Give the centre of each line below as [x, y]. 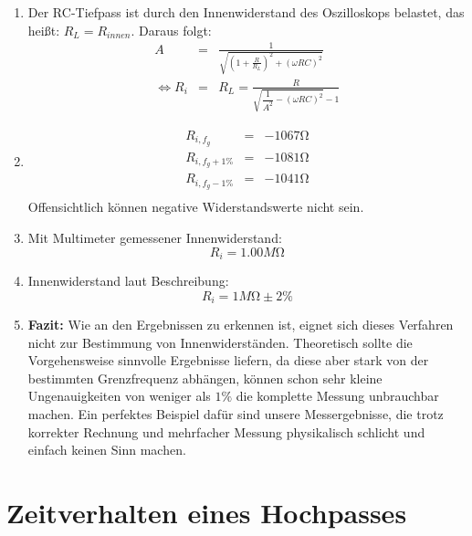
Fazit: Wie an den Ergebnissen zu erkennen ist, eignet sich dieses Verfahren [241, 325]
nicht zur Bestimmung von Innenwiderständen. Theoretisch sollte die [220, 342]
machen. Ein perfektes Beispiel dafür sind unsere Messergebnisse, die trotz [236, 414]
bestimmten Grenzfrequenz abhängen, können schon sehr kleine [205, 378]
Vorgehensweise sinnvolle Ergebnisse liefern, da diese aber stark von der [228, 360]
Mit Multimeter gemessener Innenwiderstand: [155, 237]
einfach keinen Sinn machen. [107, 450]
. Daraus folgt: [171, 30]
